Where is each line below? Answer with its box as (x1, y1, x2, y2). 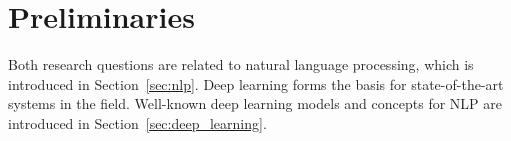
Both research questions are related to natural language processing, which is (8, 54, 474, 75)
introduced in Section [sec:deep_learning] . (8, 112, 267, 133)
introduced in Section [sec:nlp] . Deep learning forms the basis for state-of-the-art (8, 73, 504, 94)
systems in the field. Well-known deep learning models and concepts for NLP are (8, 93, 502, 114)
